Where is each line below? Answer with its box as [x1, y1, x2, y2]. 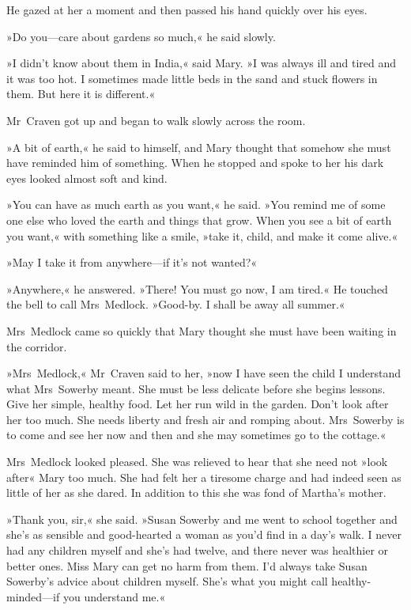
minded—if [6, 588, 60, 604]
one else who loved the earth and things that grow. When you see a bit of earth [6, 211, 392, 228]
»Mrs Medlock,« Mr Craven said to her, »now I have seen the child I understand [6, 365, 402, 381]
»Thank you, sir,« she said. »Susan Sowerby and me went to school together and [6, 510, 398, 527]
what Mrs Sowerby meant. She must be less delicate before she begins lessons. [6, 380, 386, 396]
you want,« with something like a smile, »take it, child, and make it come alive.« [6, 227, 398, 244]
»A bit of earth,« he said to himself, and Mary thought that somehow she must [6, 138, 391, 155]
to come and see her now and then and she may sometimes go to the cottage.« [6, 426, 386, 443]
